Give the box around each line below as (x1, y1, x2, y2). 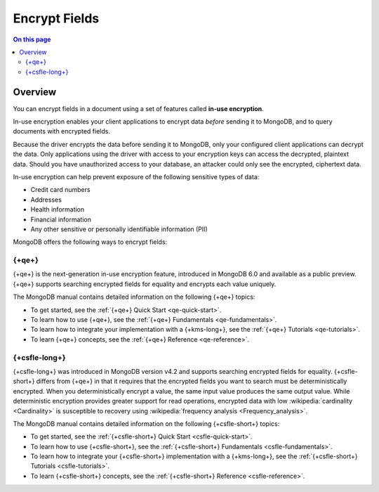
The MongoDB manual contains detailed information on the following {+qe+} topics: (13, 292, 255, 302)
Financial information (30, 215, 91, 224)
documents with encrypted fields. (13, 127, 110, 136)
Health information (30, 205, 85, 214)
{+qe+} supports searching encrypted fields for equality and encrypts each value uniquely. (13, 280, 277, 288)
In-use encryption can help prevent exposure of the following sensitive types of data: (13, 172, 260, 181)
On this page (13, 35, 51, 44)
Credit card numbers (30, 186, 91, 194)
